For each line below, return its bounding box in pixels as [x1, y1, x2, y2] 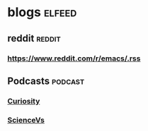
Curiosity [7, 96, 40, 106]
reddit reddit [7, 32, 62, 44]
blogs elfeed [7, 4, 77, 20]
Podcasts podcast [7, 75, 85, 87]
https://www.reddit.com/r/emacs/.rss [7, 54, 141, 63]
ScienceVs [7, 115, 45, 125]
